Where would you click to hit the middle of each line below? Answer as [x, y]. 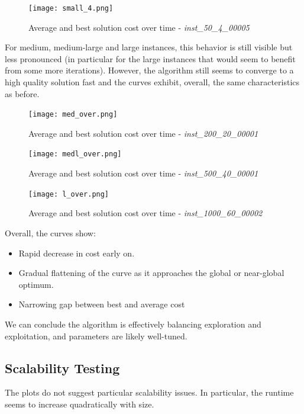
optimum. [36, 284]
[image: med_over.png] [73, 115]
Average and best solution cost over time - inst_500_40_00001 [143, 173]
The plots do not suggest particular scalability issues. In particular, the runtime [149, 392]
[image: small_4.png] [71, 8]
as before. [22, 93]
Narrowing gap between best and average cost [102, 304]
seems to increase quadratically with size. [80, 404]
